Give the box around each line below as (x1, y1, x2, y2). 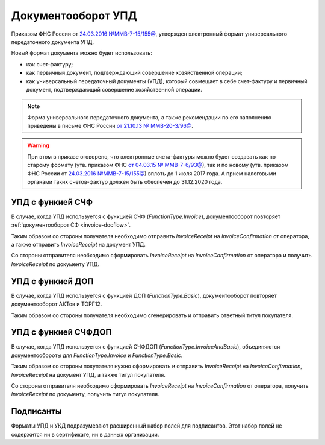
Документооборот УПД (11, 9, 138, 22)
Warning (27, 142, 49, 149)
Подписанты (11, 406, 62, 417)
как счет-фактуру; (26, 60, 73, 68)
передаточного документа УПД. (11, 38, 94, 45)
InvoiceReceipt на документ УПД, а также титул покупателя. (11, 371, 166, 378)
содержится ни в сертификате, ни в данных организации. (11, 431, 159, 438)
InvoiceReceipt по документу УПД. (11, 260, 99, 268)
